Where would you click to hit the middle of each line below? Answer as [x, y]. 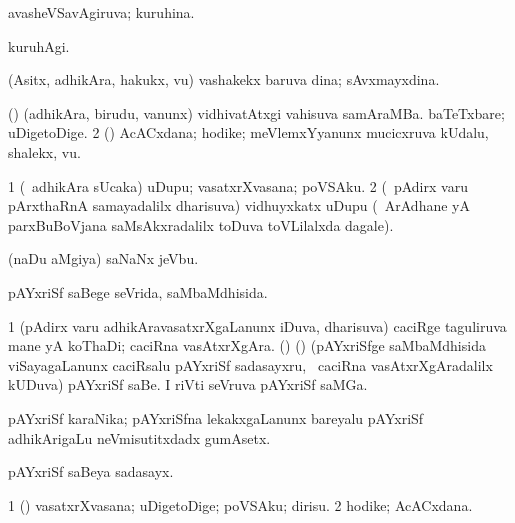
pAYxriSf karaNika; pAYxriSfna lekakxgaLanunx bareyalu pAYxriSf [216, 417]
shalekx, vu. [44, 151]
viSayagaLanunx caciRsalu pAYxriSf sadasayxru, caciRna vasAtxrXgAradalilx [250, 364]
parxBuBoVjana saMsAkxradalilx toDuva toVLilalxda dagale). [201, 224]
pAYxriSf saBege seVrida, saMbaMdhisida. [138, 291]
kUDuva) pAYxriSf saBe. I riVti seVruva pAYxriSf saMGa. [188, 384]
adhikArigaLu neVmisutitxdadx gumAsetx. [139, 437]
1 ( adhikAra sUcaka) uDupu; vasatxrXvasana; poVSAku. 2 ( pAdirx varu [238, 185]
